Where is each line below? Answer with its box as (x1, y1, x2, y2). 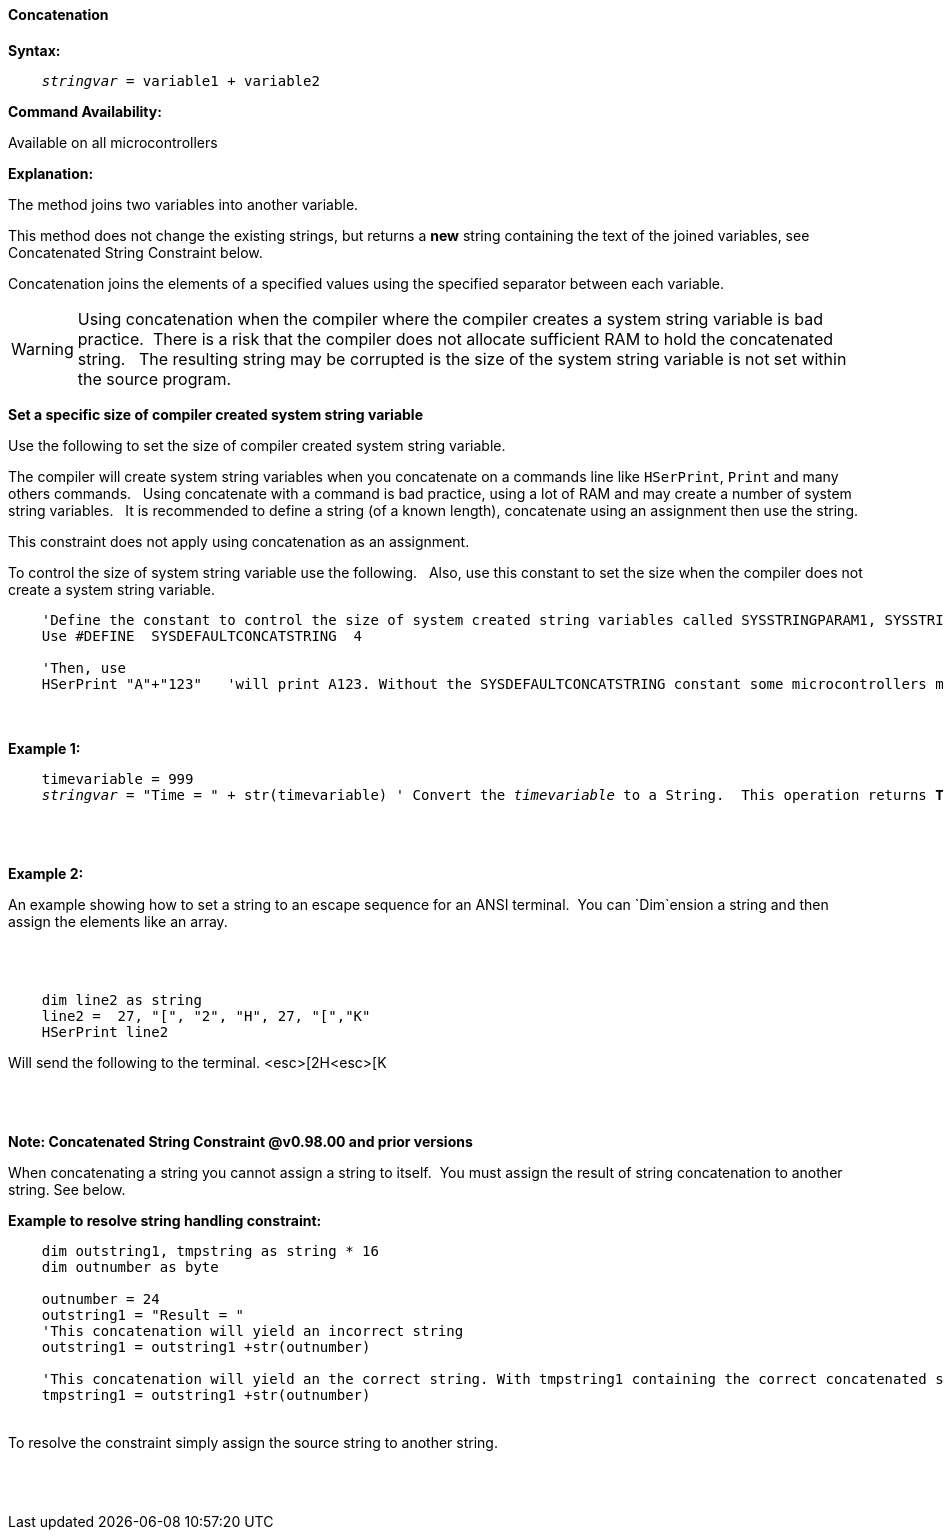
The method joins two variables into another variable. (8, 195, 359, 213)
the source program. (77, 368, 232, 389)
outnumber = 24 (41, 1290, 160, 1307)
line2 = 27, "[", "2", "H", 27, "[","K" (41, 1007, 371, 1024)
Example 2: (8, 864, 84, 882)
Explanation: (8, 164, 94, 182)
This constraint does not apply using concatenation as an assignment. (8, 532, 470, 550)
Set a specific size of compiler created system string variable (8, 405, 423, 423)
